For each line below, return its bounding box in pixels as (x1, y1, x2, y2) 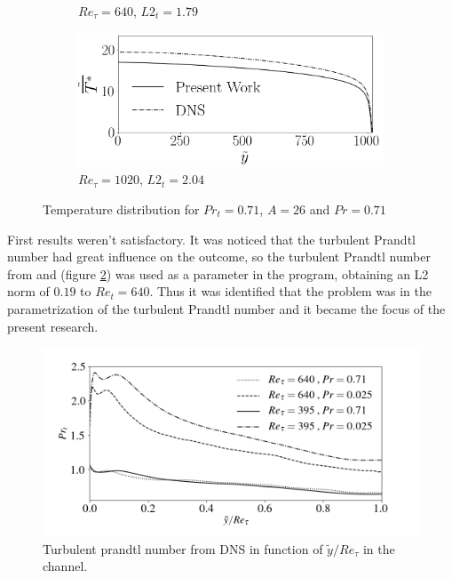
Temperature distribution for (43, 199, 200, 218)
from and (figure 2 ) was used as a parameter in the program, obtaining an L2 (7, 264, 429, 283)
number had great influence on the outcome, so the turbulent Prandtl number (7, 247, 431, 266)
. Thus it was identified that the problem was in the (149, 282, 432, 301)
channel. (43, 557, 88, 575)
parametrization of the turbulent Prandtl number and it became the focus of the (7, 299, 446, 317)
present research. (7, 317, 99, 335)
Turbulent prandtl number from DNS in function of (43, 539, 323, 558)
